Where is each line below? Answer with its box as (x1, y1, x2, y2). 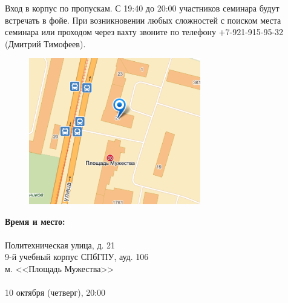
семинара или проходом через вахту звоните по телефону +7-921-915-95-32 (5, 25, 284, 38)
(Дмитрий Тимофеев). (5, 37, 86, 50)
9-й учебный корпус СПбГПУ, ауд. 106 (5, 250, 149, 263)
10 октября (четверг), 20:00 (5, 286, 106, 299)
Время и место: (5, 215, 65, 227)
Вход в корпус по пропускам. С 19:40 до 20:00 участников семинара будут (5, 2, 280, 14)
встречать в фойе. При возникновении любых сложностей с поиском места (5, 13, 281, 26)
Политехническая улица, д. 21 (5, 238, 116, 251)
